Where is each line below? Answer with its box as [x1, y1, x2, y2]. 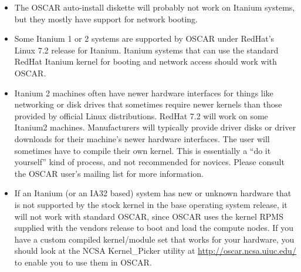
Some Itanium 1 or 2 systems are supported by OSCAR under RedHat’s [14, 32, 275, 45]
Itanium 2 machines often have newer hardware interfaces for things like [14, 86, 273, 99]
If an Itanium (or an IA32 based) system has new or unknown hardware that [14, 187, 292, 199]
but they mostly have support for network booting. [14, 12, 198, 25]
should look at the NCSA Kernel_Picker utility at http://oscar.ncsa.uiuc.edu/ [14, 244, 296, 257]
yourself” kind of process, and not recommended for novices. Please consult [14, 156, 285, 168]
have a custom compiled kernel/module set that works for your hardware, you [14, 233, 295, 245]
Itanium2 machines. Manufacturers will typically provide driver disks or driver [14, 121, 296, 133]
